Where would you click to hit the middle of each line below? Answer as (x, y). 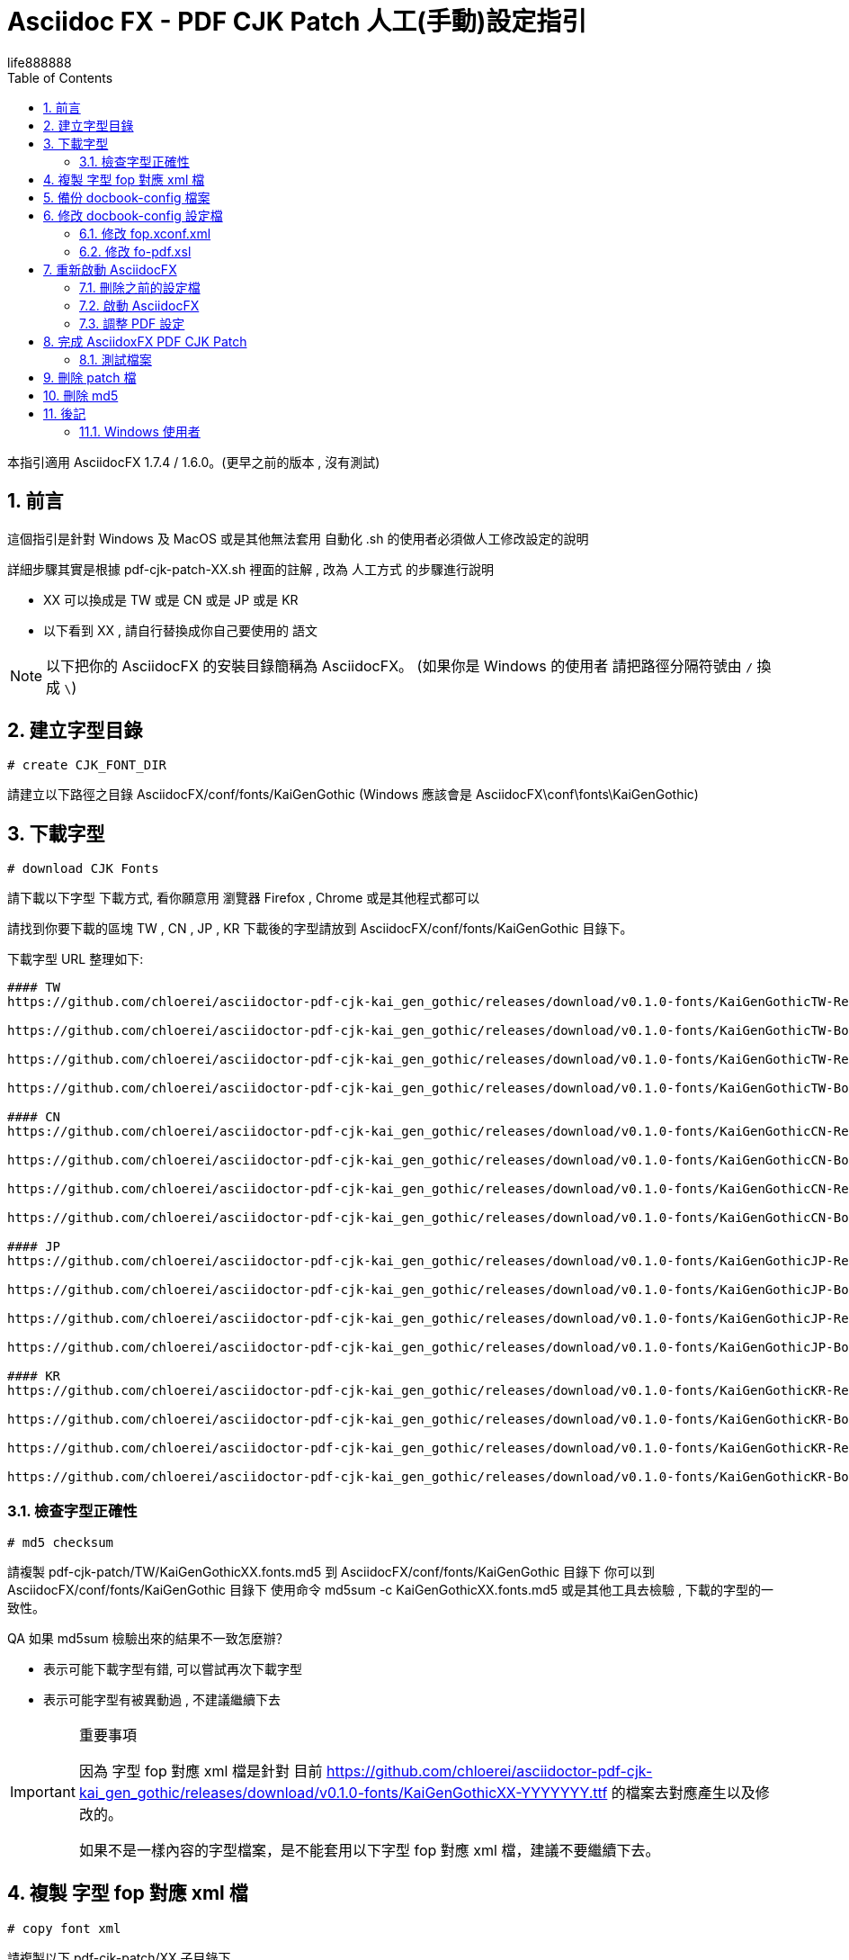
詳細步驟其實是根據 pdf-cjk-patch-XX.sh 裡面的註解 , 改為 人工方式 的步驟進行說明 (250, 569)
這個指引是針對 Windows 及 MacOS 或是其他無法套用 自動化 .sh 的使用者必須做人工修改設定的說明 (298, 538)
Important (43, 1792)
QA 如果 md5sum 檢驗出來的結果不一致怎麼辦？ (148, 1639)
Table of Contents (60, 77)
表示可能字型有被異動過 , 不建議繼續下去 (162, 1700)
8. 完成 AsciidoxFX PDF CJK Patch (145, 341)
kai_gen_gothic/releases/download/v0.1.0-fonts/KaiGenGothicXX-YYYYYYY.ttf (343, 1793)
